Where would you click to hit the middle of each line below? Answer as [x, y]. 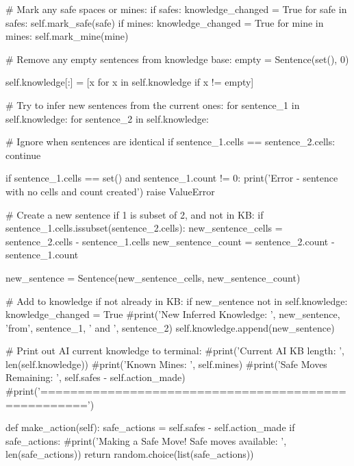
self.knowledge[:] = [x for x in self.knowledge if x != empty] [130, 82]
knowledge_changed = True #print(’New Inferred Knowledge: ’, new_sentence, [173, 314]
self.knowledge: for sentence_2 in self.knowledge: [107, 118]
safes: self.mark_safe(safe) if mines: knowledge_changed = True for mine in [165, 22]
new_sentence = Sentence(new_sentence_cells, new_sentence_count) [153, 277]
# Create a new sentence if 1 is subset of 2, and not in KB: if [135, 214]
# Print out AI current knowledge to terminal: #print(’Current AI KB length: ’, [175, 351]
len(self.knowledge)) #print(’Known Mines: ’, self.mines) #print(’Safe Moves [166, 364]
